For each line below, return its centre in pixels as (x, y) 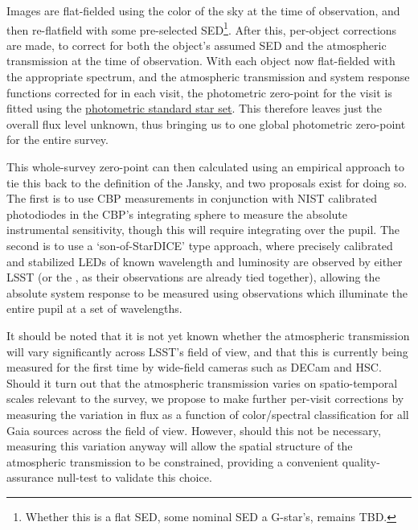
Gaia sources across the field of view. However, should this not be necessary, (194, 430)
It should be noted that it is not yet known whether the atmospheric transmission (208, 335)
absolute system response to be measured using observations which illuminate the (207, 292)
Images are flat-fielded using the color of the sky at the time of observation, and (203, 10)
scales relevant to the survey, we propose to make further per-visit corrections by (205, 399)
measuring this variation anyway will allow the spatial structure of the (180, 446)
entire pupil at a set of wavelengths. (94, 308)
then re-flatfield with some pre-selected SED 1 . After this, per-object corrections (202, 28)
